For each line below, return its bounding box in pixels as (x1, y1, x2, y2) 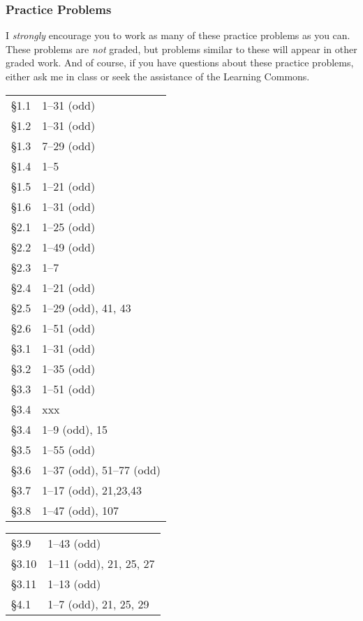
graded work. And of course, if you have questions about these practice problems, (6, 55, 354, 70)
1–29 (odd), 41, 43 (42, 299, 131, 316)
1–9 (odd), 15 (42, 421, 108, 437)
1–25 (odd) (42, 218, 96, 235)
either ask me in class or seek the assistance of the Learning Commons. (6, 69, 310, 83)
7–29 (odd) (42, 137, 96, 154)
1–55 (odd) (42, 441, 96, 458)
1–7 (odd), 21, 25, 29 (47, 595, 149, 612)
